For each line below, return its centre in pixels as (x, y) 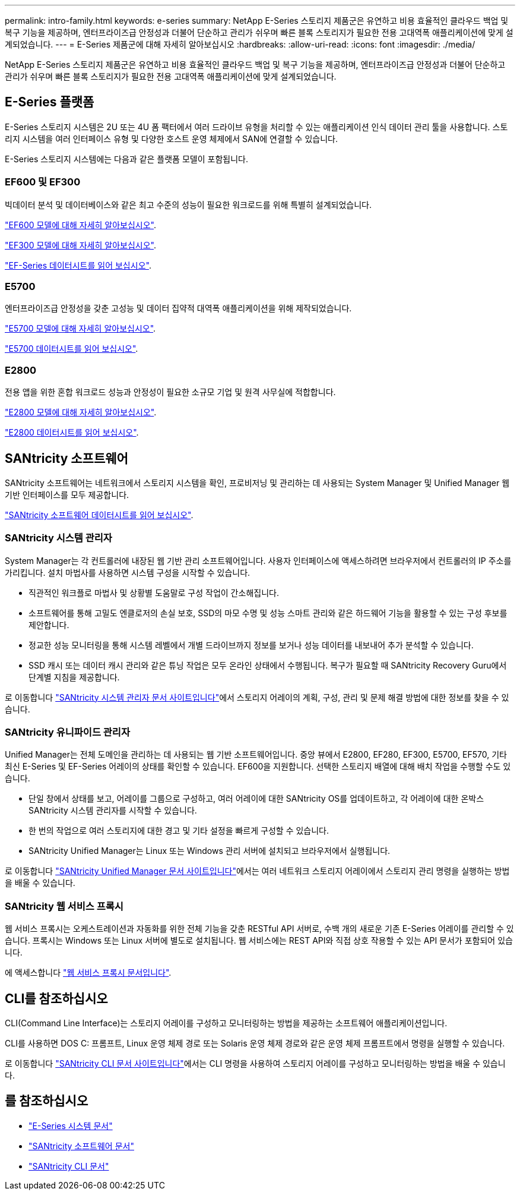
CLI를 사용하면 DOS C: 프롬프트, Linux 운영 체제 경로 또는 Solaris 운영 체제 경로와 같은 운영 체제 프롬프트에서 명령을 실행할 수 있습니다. (255, 1043)
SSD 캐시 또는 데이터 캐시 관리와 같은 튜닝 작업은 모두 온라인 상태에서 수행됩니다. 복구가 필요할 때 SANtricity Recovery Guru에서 (268, 665)
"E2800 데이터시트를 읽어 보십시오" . (72, 433)
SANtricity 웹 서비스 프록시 (64, 906)
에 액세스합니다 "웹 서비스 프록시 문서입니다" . (88, 973)
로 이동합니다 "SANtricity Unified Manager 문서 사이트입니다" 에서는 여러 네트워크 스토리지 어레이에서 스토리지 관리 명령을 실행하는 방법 (257, 871)
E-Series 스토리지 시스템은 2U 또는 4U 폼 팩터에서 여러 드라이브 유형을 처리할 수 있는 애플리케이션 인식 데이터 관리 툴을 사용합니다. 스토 (256, 127)
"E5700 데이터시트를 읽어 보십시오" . (72, 349)
